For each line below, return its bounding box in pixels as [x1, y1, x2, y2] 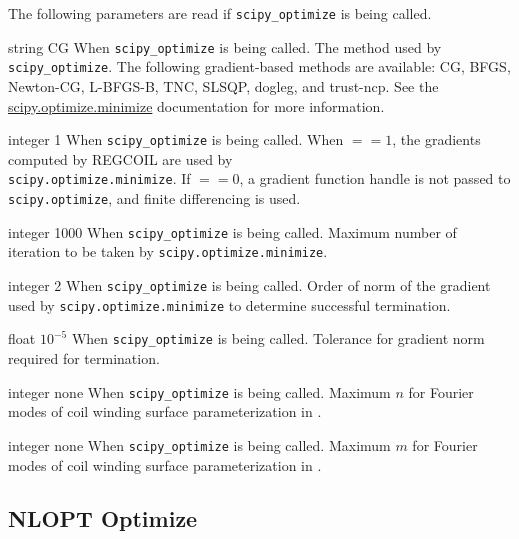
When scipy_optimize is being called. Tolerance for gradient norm [71, 328, 485, 349]
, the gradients [392, 129, 481, 150]
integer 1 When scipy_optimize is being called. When [8, 129, 344, 150]
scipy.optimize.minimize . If [8, 168, 191, 189]
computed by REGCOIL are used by [8, 148, 233, 169]
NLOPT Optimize [8, 503, 198, 534]
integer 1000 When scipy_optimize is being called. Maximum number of [8, 221, 457, 242]
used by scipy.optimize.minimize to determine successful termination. [8, 294, 451, 315]
